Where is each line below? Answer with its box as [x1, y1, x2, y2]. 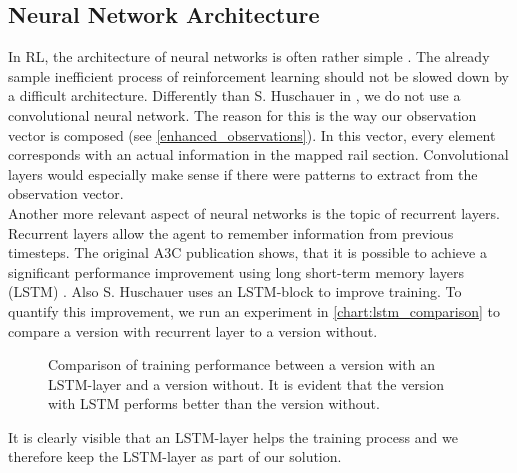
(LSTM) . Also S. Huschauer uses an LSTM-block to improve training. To [8, 281, 462, 302]
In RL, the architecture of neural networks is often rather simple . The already [8, 46, 490, 67]
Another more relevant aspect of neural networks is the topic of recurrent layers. [8, 202, 500, 223]
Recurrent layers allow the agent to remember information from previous [8, 222, 454, 243]
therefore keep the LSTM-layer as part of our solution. [8, 446, 342, 467]
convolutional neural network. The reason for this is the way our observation [8, 104, 477, 125]
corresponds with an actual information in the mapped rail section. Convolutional [8, 144, 509, 165]
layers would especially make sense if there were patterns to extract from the [8, 163, 478, 184]
